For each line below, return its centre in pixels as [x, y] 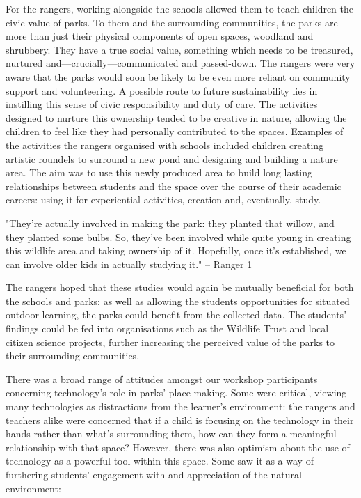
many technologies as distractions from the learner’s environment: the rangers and [180, 406]
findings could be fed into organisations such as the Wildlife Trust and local [167, 328]
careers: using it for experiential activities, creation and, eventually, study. [163, 200]
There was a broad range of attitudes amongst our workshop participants [162, 379]
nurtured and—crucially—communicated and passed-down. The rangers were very [180, 63]
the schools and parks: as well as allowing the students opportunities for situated [178, 301]
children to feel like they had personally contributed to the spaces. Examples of [175, 131]
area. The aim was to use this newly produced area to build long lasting [159, 172]
